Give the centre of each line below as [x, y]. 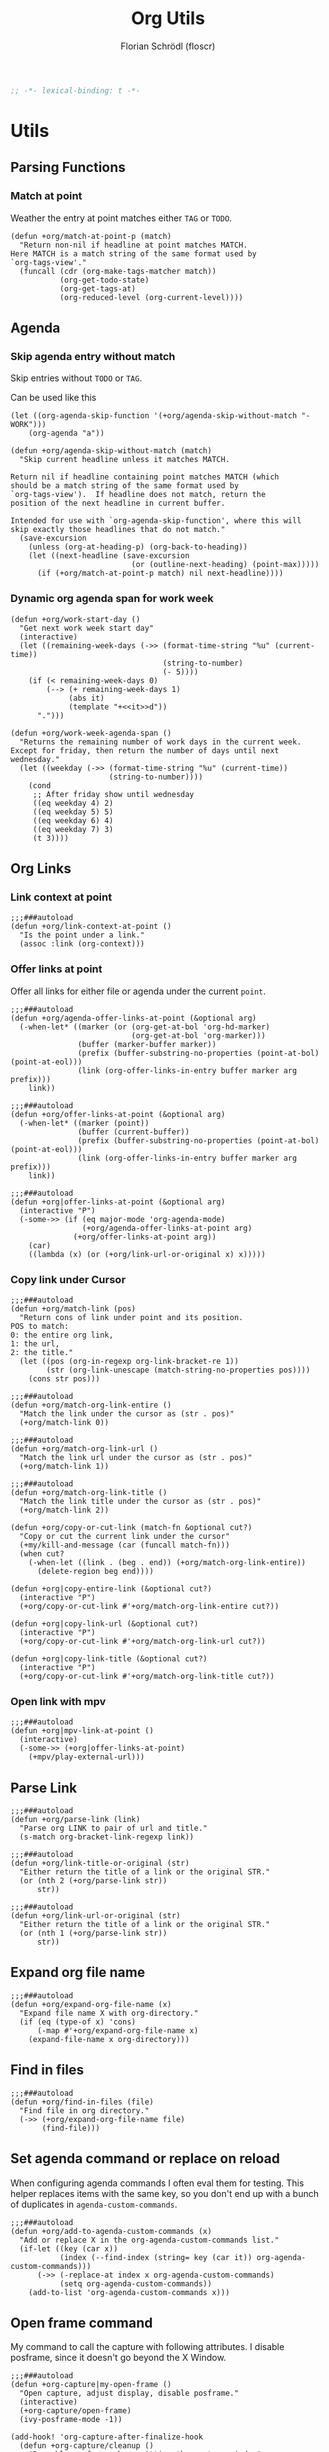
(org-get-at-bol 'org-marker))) [199, 1035]
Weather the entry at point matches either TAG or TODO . [121, 218]
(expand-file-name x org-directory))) [109, 2039]
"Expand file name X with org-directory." [109, 2013]
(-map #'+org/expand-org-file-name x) [117, 2030]
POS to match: [40, 1326]
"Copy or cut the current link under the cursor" [124, 1536]
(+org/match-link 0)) [64, 1422]
